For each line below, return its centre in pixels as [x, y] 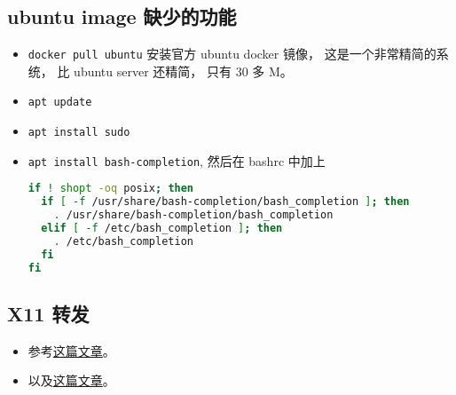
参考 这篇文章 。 [71, 350]
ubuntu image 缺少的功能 [122, 16]
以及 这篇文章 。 [71, 380]
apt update [60, 103]
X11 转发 [48, 313]
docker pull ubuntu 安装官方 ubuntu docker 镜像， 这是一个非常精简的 [232, 54]
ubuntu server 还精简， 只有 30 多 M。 [183, 71]
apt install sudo [79, 133]
